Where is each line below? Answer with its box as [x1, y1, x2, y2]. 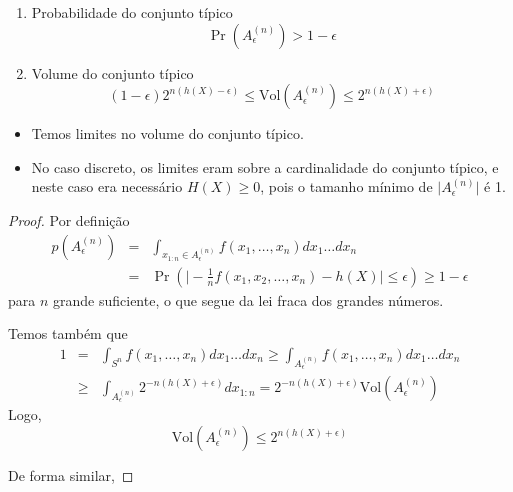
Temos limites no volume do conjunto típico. [31, 123, 304, 144]
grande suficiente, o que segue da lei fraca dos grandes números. [53, 289, 444, 310]
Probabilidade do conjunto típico [31, 2, 233, 22]
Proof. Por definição [8, 209, 130, 230]
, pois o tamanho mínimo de [260, 176, 433, 197]
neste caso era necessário [31, 176, 183, 197]
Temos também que [8, 323, 128, 344]
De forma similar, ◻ [8, 465, 134, 486]
